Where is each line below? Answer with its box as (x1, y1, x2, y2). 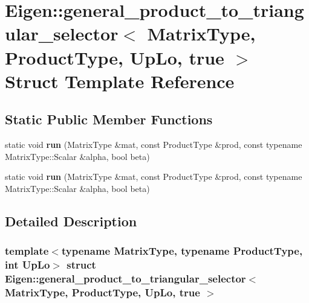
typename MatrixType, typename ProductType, (61, 243, 303, 258)
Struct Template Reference (5, 68, 235, 93)
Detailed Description (5, 211, 137, 230)
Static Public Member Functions (5, 110, 213, 129)
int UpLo (5, 257, 50, 272)
